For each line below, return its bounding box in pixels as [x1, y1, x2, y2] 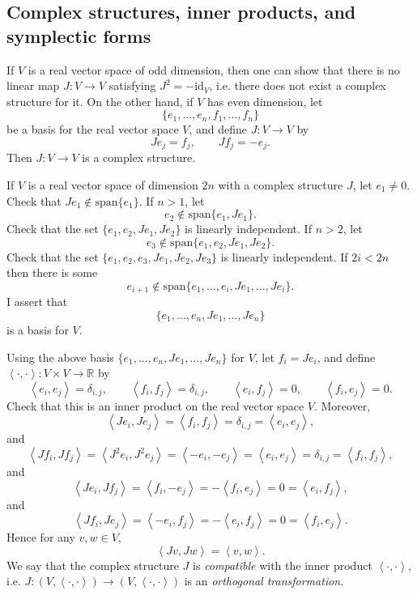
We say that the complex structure [6, 556, 179, 573]
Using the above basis [6, 348, 114, 365]
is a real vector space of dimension [28, 176, 198, 193]
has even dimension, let [207, 92, 323, 109]
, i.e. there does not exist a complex [209, 77, 386, 94]
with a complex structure [218, 176, 343, 193]
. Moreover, [313, 397, 371, 414]
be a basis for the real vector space [6, 121, 179, 138]
